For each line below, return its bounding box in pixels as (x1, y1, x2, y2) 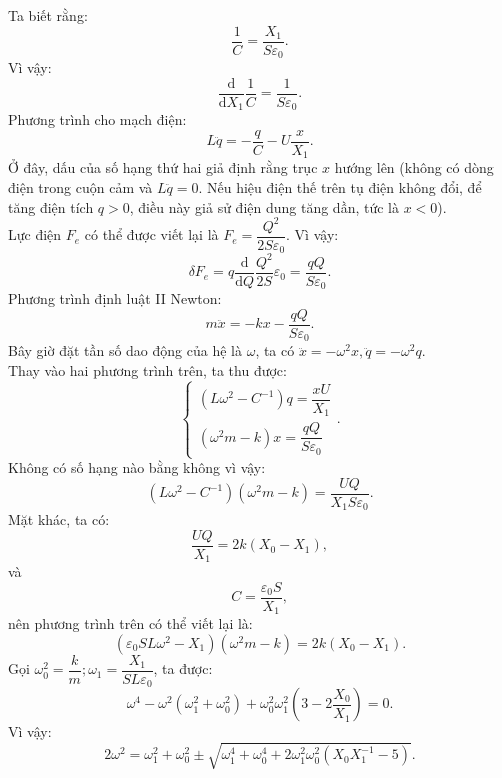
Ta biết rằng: (8, 5, 88, 25)
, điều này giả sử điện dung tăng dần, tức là (129, 196, 399, 217)
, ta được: (153, 658, 213, 679)
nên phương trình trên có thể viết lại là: (8, 613, 253, 634)
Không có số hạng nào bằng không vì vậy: (8, 457, 266, 478)
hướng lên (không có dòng (334, 157, 494, 178)
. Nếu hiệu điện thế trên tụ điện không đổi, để (198, 176, 482, 197)
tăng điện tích (8, 196, 94, 217)
